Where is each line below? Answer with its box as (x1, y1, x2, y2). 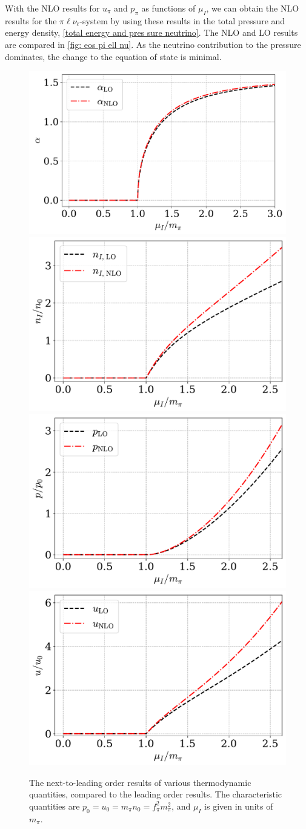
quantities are (29, 799, 80, 812)
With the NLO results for (5, 2, 100, 14)
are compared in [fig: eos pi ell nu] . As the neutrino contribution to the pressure (5, 38, 301, 50)
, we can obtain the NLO (206, 2, 299, 14)
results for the (5, 14, 57, 27)
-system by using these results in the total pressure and (79, 14, 285, 27)
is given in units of (204, 799, 273, 812)
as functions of (141, 2, 196, 14)
